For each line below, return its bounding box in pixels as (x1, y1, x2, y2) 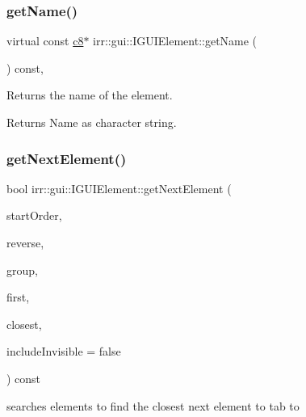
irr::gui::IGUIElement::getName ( (93, 32, 258, 49)
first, (6, 289, 30, 305)
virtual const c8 (6, 32, 84, 49)
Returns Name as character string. (6, 114, 177, 130)
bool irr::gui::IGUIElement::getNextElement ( (6, 179, 232, 196)
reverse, (6, 234, 44, 251)
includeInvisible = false (6, 343, 121, 360)
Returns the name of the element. (6, 86, 173, 103)
